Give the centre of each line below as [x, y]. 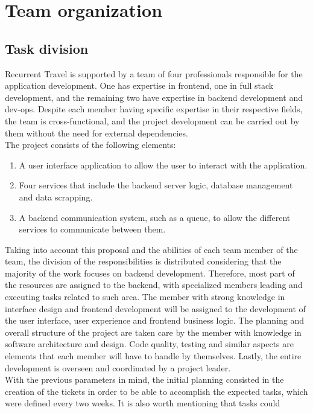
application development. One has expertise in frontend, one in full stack [139, 85]
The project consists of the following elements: [90, 145]
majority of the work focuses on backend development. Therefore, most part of [150, 273]
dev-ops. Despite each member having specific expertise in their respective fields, [154, 109]
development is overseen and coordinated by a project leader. [118, 367]
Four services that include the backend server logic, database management [156, 185]
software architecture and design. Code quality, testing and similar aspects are [149, 344]
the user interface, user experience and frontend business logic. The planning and [155, 320]
